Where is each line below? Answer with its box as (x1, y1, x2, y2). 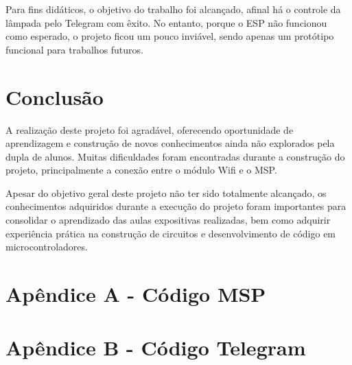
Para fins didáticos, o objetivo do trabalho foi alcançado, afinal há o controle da (5, 2, 341, 16)
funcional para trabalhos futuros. (5, 42, 143, 56)
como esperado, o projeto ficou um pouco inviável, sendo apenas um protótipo (5, 29, 334, 43)
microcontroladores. (5, 239, 88, 254)
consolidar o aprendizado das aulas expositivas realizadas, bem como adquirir (5, 213, 331, 227)
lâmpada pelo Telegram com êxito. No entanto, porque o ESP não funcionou (5, 15, 327, 30)
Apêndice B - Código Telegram (5, 333, 306, 362)
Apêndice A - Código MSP (5, 280, 266, 308)
